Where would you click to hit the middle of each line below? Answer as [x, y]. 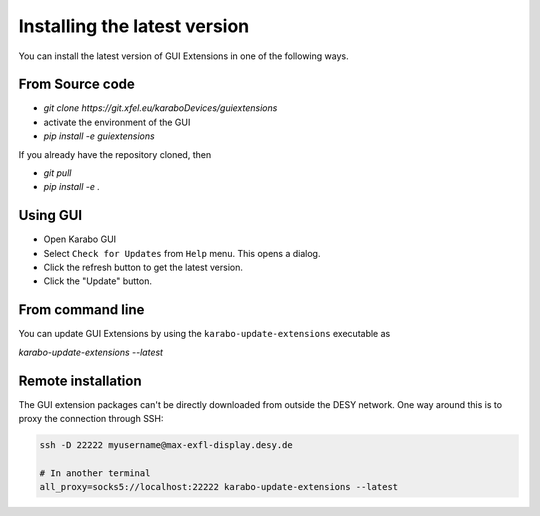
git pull [57, 173]
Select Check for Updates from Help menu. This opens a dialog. [182, 253]
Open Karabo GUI [80, 239]
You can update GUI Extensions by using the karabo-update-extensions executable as [204, 334]
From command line [81, 310]
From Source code [76, 84]
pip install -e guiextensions [99, 136]
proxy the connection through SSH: [91, 419]
